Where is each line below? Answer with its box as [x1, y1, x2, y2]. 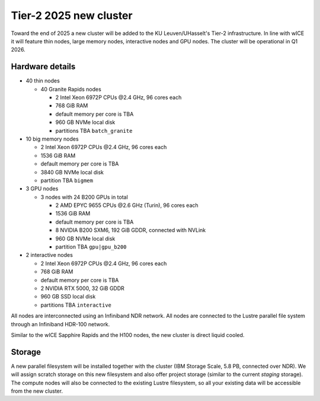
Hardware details [11, 62, 76, 72]
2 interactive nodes [25, 252, 73, 259]
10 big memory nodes [25, 135, 79, 142]
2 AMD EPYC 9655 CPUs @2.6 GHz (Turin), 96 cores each [55, 202, 199, 209]
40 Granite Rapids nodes [40, 85, 102, 93]
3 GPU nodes [25, 185, 59, 192]
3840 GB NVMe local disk [40, 168, 104, 176]
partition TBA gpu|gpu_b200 [55, 243, 127, 250]
